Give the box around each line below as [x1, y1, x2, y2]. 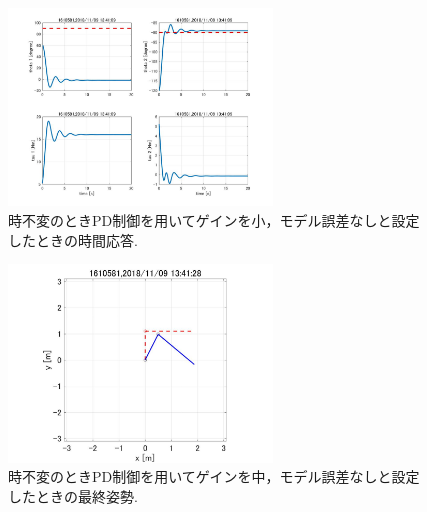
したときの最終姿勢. [8, 485, 138, 506]
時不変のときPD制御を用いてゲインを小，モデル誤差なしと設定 [8, 210, 420, 231]
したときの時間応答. [8, 229, 138, 250]
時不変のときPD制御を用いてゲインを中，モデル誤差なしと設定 [8, 466, 420, 487]
